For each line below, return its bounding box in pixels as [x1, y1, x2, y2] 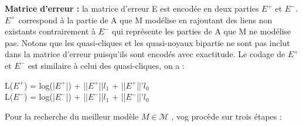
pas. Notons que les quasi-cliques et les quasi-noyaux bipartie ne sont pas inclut [5, 36, 290, 48]
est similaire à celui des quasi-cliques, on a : [28, 59, 185, 71]
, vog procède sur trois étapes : [171, 110, 282, 122]
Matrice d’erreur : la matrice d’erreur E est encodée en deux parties [5, 2, 259, 14]
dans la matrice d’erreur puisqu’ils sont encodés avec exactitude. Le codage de [5, 48, 285, 60]
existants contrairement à [5, 25, 96, 37]
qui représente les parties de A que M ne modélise [112, 25, 291, 37]
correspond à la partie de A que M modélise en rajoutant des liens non [18, 13, 273, 26]
